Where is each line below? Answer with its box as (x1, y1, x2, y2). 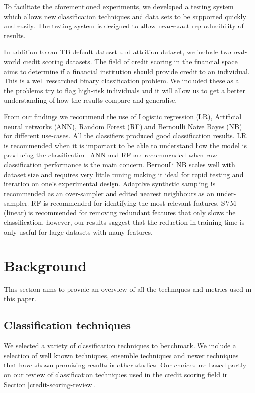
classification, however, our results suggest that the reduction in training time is (4, 217, 245, 227)
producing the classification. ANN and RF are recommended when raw (4, 150, 217, 160)
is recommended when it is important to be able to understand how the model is (4, 140, 247, 150)
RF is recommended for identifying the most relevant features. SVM (31, 198, 236, 208)
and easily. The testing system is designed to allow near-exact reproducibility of (4, 21, 244, 31)
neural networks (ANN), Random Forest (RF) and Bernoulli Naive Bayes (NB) (4, 121, 242, 131)
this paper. (4, 293, 36, 304)
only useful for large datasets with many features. (4, 227, 153, 237)
